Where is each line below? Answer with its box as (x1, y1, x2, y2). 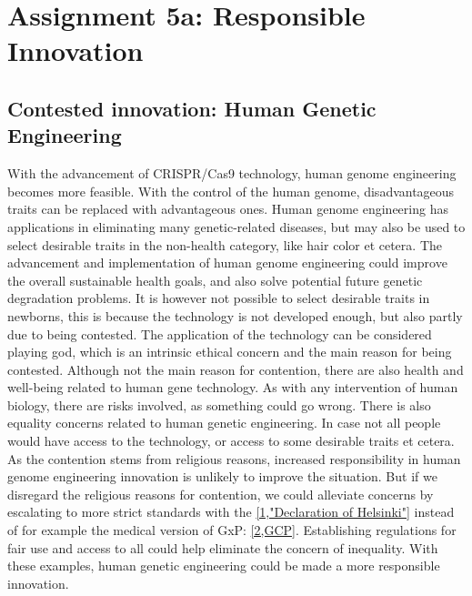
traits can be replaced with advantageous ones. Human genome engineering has (7, 199, 448, 218)
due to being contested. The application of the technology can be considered (7, 324, 432, 343)
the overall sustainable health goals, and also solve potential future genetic (7, 270, 423, 289)
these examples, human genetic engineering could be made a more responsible (7, 556, 440, 575)
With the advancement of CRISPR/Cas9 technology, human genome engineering (7, 164, 457, 183)
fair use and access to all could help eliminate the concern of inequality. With (7, 538, 438, 557)
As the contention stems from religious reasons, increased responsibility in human (7, 449, 461, 468)
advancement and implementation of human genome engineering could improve (7, 253, 447, 272)
